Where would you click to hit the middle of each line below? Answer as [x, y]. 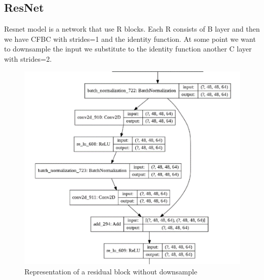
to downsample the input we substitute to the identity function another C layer [128, 49]
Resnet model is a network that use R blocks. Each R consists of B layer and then [132, 29]
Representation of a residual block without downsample [111, 272]
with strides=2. [28, 58]
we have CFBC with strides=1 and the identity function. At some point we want [130, 39]
